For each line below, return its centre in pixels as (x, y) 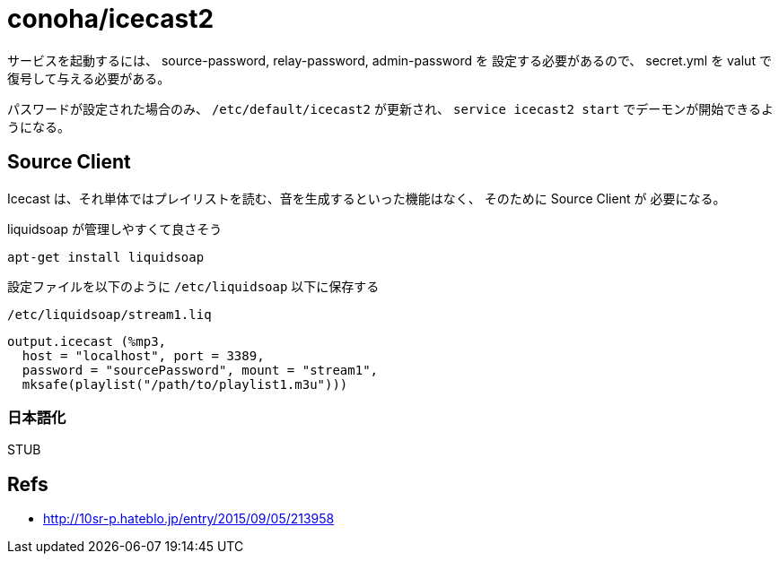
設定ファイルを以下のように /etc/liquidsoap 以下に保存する (193, 286)
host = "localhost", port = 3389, (143, 355)
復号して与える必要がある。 (89, 78)
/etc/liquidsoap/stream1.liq (109, 314)
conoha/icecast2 (111, 19)
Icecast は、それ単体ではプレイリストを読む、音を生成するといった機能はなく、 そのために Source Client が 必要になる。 (367, 198)
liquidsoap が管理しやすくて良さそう (115, 229)
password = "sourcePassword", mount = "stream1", (200, 370)
